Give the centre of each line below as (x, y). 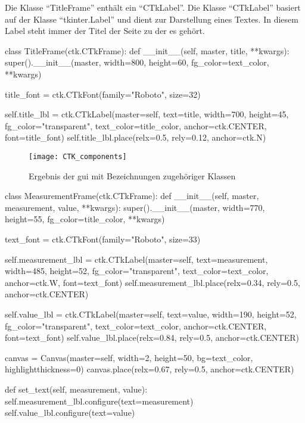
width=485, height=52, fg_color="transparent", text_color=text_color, (137, 271)
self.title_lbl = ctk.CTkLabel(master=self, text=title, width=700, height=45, (147, 114)
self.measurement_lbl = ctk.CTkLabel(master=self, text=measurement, (136, 259)
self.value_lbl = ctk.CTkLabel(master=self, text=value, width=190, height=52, (151, 314)
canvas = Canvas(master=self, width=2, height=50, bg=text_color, (129, 357)
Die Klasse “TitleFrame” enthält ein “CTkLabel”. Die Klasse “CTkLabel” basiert (153, 7)
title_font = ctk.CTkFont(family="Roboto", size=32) (103, 94)
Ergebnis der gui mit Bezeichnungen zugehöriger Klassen (132, 175)
